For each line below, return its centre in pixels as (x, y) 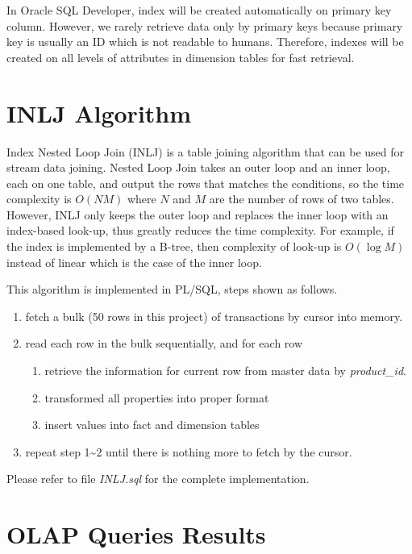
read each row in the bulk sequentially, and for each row (164, 343)
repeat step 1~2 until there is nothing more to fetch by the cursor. (189, 451)
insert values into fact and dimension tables (152, 425)
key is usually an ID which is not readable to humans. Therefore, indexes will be (205, 42)
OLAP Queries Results (136, 534)
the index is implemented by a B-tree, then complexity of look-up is (174, 246)
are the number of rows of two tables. (302, 199)
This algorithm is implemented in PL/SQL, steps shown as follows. (172, 289)
